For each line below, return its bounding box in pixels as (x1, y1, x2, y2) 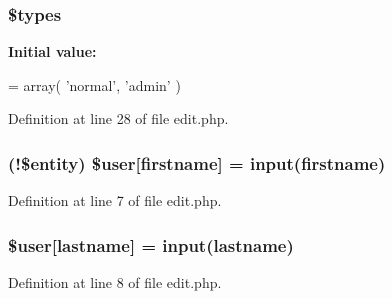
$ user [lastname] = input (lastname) (8, 232, 294, 257)
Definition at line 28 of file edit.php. (8, 108, 229, 129)
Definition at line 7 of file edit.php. (8, 190, 222, 211)
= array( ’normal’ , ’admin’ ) (8, 74, 181, 95)
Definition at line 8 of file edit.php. (8, 272, 222, 293)
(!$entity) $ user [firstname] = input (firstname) (8, 150, 386, 175)
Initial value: (8, 41, 97, 62)
